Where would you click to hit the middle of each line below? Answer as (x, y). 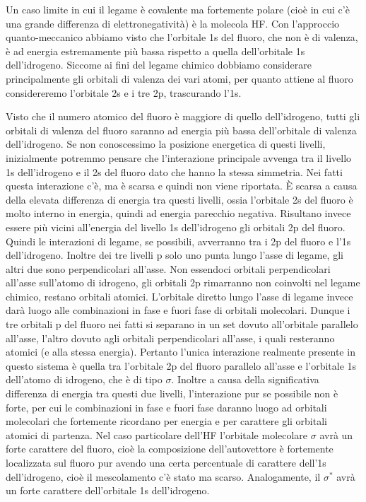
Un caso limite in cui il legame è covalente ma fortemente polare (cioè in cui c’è (178, 9)
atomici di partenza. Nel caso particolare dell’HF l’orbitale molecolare (157, 434)
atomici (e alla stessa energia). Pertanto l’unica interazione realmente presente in (181, 352)
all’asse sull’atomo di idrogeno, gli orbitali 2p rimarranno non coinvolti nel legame (183, 282)
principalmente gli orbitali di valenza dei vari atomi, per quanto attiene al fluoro (179, 78)
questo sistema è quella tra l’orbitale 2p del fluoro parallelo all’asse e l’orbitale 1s (181, 365)
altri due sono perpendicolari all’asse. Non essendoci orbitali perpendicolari (168, 268)
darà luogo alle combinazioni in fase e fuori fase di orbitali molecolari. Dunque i (178, 310)
